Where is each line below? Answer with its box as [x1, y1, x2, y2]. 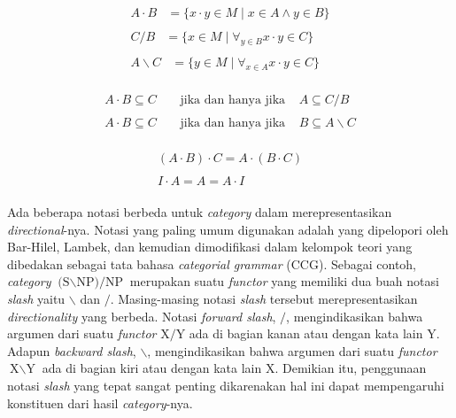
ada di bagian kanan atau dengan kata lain [189, 324, 423, 343]
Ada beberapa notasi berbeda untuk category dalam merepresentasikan [7, 203, 392, 221]
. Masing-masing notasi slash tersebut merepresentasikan [110, 289, 418, 307]
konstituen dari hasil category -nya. [7, 393, 193, 412]
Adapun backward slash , [7, 341, 136, 360]
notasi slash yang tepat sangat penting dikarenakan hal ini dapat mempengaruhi [7, 375, 444, 394]
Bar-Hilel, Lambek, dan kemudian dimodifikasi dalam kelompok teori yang [7, 237, 413, 256]
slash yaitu [7, 289, 66, 307]
